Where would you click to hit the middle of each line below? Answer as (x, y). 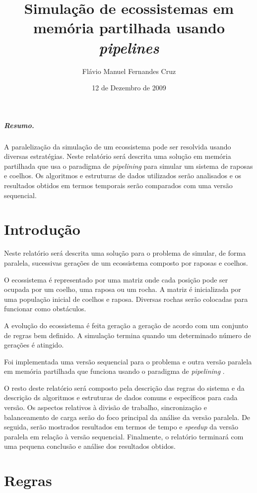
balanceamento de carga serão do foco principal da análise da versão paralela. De (127, 417)
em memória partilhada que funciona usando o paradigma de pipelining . (114, 371)
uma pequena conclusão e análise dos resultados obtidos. (90, 446)
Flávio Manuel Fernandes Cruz (129, 71)
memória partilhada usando (129, 28)
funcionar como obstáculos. (45, 309)
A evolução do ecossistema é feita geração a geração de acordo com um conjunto (126, 325)
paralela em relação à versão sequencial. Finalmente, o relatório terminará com (124, 436)
